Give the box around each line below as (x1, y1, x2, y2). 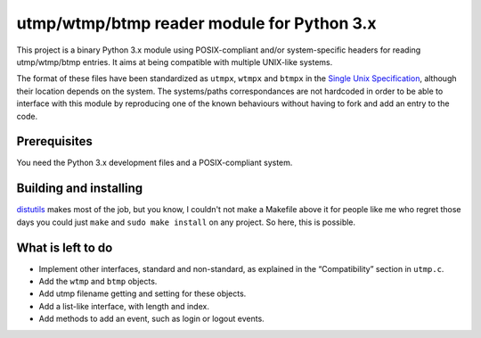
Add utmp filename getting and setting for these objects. (38, 288, 247, 299)
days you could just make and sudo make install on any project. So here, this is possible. (16, 217, 356, 227)
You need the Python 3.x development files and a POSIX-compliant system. (16, 157, 293, 169)
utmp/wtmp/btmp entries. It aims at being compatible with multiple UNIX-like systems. (16, 56, 333, 67)
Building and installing (16, 181, 143, 196)
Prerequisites (16, 134, 93, 149)
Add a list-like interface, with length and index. (38, 301, 209, 311)
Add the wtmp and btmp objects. (38, 276, 158, 286)
